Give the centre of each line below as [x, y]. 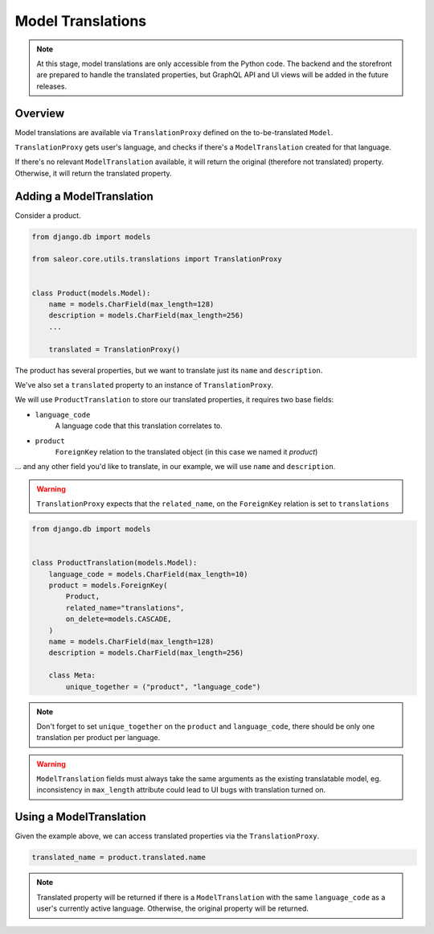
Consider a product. [48, 215]
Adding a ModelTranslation [84, 196]
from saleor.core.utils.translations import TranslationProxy [157, 259]
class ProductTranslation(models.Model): [115, 563]
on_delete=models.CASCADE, [119, 619]
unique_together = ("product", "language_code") [163, 687]
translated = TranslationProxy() [115, 349]
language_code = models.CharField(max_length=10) [148, 574]
